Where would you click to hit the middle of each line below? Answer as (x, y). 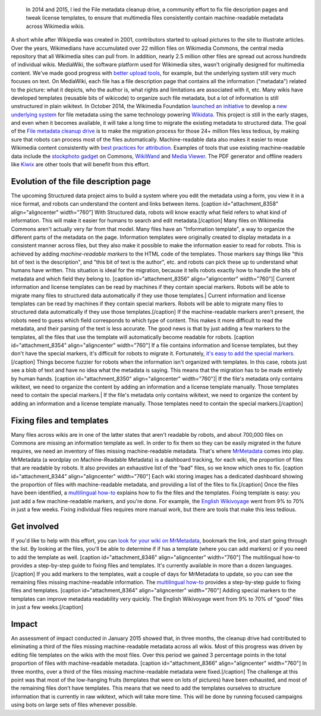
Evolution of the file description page (81, 181)
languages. (279, 566)
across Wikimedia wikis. (55, 26)
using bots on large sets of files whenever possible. (74, 705)
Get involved (35, 526)
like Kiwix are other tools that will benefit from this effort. (80, 165)
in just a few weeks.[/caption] (47, 607)
